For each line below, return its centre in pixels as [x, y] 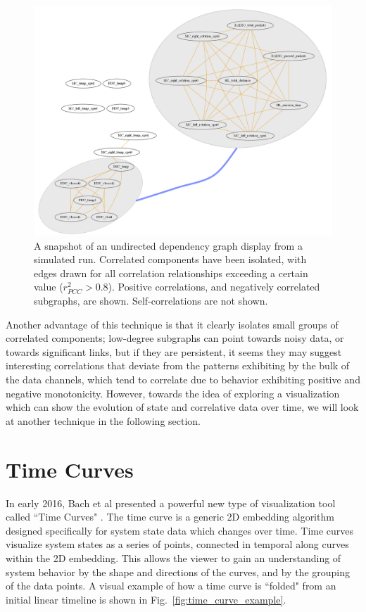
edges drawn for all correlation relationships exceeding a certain [171, 273]
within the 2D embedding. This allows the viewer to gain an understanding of [173, 557]
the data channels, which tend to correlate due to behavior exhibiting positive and [183, 380]
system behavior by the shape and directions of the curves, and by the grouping [178, 572]
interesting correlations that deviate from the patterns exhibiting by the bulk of [178, 365]
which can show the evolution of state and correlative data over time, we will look [182, 407]
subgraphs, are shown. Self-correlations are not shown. [151, 301]
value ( [49, 287]
